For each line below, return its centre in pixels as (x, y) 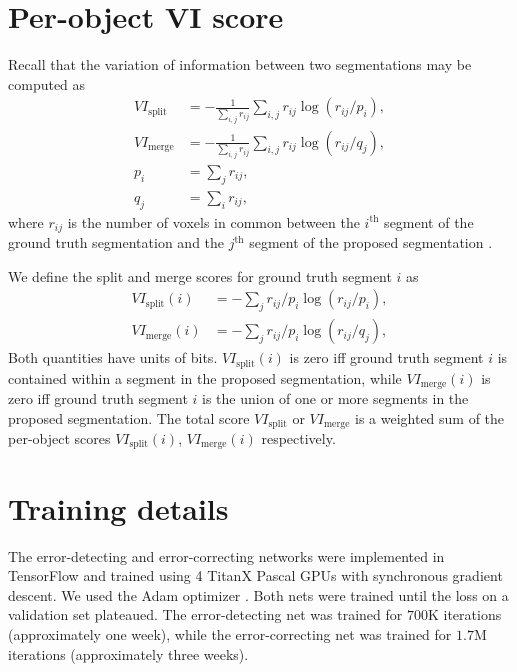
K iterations (464, 614)
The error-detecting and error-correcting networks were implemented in (226, 555)
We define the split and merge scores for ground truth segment (200, 275)
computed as (47, 83)
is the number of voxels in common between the (213, 221)
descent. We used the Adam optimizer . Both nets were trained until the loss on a (258, 594)
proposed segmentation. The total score (129, 417)
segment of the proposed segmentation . (371, 242)
